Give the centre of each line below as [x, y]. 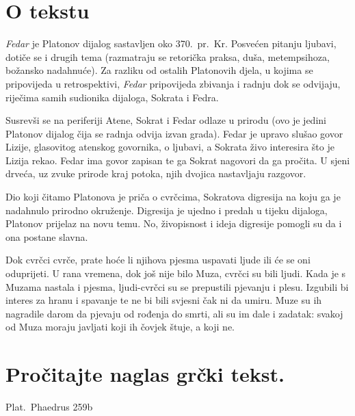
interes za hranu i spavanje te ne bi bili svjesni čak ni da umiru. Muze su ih [164, 300]
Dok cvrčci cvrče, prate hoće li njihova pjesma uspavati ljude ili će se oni [158, 260]
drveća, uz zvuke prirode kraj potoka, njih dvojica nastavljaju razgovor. [156, 173]
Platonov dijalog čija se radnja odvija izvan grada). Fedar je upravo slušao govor [174, 133]
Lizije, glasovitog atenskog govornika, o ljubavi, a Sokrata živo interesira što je [170, 147]
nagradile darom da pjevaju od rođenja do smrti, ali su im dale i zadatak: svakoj [174, 313]
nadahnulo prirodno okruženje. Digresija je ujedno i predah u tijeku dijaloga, [167, 210]
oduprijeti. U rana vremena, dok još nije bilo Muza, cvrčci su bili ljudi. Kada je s [176, 273]
